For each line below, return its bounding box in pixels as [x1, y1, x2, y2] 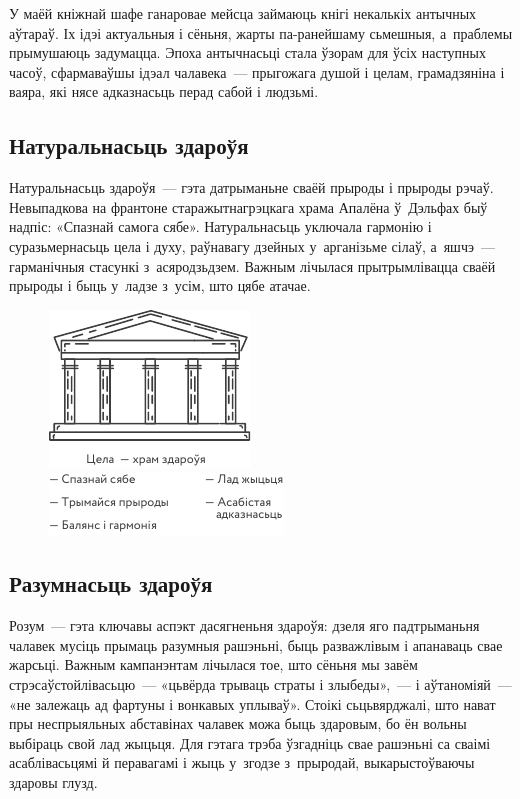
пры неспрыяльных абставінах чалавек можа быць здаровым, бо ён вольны [9, 713, 467, 734]
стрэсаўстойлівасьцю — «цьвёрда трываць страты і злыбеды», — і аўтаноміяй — [9, 673, 512, 694]
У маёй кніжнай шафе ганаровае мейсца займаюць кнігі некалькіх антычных [9, 3, 477, 23]
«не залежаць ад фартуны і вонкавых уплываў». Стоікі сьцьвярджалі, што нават [9, 693, 496, 714]
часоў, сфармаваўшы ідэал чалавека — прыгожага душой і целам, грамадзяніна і [9, 61, 505, 82]
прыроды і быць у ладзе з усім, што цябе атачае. [9, 275, 311, 296]
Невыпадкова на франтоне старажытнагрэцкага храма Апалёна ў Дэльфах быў [9, 196, 488, 217]
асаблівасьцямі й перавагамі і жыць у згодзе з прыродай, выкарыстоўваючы [9, 752, 475, 773]
